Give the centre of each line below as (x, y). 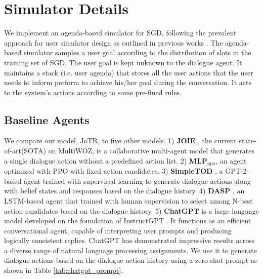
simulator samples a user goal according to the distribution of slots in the (137, 52)
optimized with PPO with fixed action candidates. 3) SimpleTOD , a (114, 171)
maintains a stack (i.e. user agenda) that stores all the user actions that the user (129, 72)
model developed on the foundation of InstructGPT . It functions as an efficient (128, 221)
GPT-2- (237, 171)
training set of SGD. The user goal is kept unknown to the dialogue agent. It (123, 62)
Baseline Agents (47, 119)
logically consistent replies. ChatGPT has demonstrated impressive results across (129, 240)
